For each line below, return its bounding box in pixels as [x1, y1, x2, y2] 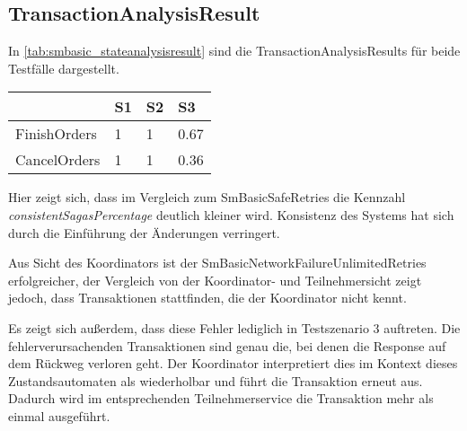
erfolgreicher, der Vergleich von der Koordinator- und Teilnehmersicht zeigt [8, 270, 422, 289]
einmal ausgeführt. [8, 406, 110, 425]
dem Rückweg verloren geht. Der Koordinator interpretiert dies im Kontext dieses [8, 354, 458, 373]
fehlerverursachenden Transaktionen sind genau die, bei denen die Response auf [8, 336, 446, 355]
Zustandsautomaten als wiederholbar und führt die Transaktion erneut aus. [8, 371, 423, 390]
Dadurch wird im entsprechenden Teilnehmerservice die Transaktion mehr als [8, 389, 434, 408]
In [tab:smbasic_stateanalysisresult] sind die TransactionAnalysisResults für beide [8, 41, 461, 60]
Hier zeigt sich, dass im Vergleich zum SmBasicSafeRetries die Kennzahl [8, 188, 406, 207]
